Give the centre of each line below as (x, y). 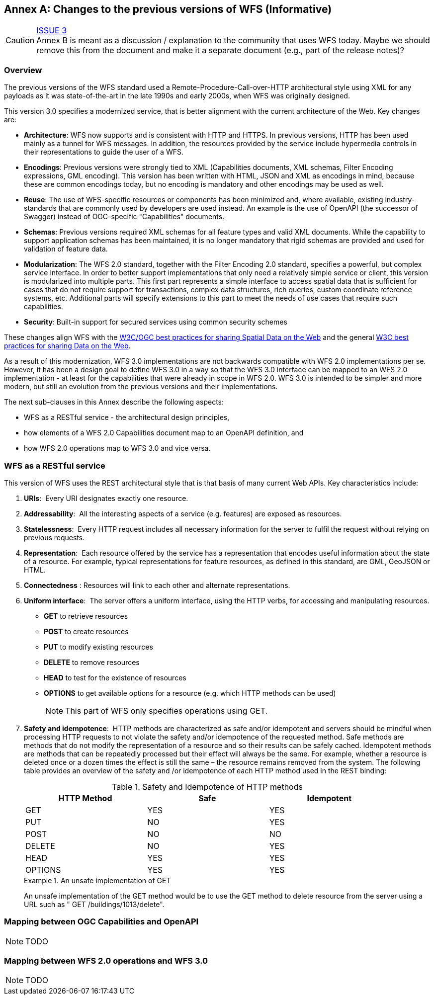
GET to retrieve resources (86, 616)
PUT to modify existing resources (98, 647)
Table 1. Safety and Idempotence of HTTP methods (207, 787)
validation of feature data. (66, 249)
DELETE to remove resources (92, 662)
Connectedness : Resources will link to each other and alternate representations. (157, 585)
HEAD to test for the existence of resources (115, 677)
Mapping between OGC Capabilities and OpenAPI (101, 922)
